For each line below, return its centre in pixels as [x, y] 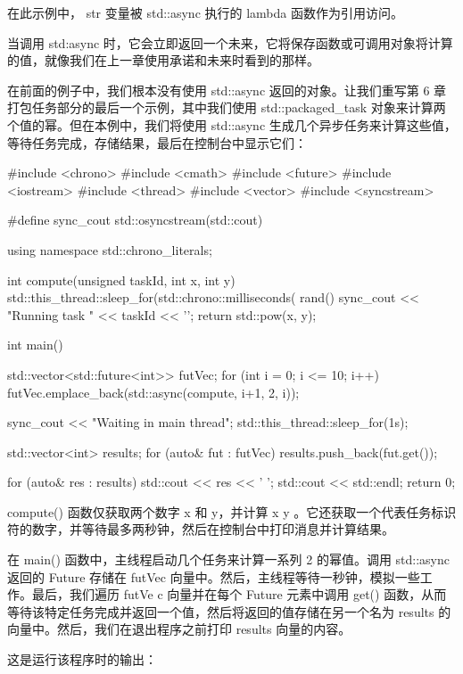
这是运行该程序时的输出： [82, 659]
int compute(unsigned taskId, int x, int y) [121, 279]
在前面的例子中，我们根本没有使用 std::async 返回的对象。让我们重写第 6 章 [227, 90]
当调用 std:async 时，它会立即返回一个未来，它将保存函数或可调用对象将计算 [230, 42]
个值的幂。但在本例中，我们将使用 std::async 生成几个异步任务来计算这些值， [232, 124]
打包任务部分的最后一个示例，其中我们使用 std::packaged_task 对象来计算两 [227, 107]
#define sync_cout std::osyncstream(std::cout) [135, 220]
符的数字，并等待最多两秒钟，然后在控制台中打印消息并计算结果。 [201, 529]
